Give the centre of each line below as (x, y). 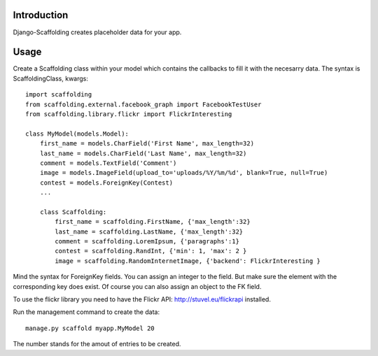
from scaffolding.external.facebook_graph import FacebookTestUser (143, 104)
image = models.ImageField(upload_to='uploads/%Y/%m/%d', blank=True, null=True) (184, 173)
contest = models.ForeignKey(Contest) (106, 183)
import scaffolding (59, 95)
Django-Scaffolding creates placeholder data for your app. (97, 32)
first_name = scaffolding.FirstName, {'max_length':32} (153, 222)
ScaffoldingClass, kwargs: (51, 78)
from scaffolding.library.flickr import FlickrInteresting (129, 114)
